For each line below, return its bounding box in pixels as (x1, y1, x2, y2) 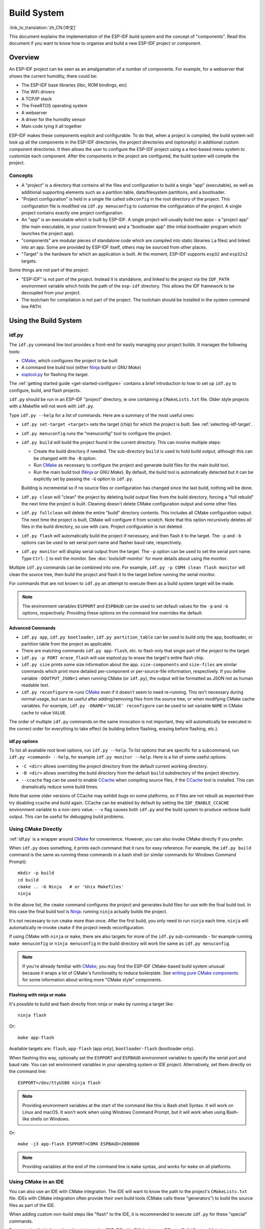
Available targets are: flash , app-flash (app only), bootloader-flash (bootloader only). (9, 1046, 195, 1052)
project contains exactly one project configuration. (21, 210, 124, 216)
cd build (18, 877, 39, 882)
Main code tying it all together (21, 123, 82, 129)
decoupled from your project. (21, 290, 81, 296)
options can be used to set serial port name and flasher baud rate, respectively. (21, 540, 182, 546)
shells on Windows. (30, 1116, 70, 1122)
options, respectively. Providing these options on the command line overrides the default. (22, 610, 203, 616)
